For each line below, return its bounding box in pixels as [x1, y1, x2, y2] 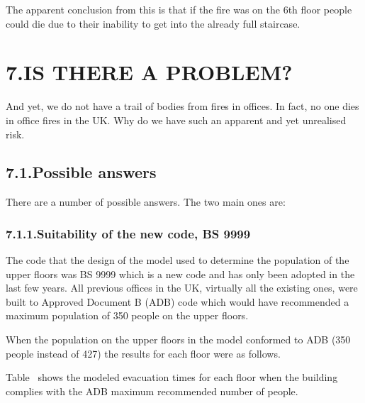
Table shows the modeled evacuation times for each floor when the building [6, 370, 338, 385]
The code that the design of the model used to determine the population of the [6, 253, 349, 267]
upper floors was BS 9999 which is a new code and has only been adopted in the [6, 266, 355, 281]
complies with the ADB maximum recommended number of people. [6, 383, 298, 398]
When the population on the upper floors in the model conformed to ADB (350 [6, 332, 351, 347]
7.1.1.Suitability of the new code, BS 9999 [6, 224, 251, 242]
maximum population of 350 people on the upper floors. [6, 308, 249, 323]
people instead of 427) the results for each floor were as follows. [6, 346, 281, 360]
